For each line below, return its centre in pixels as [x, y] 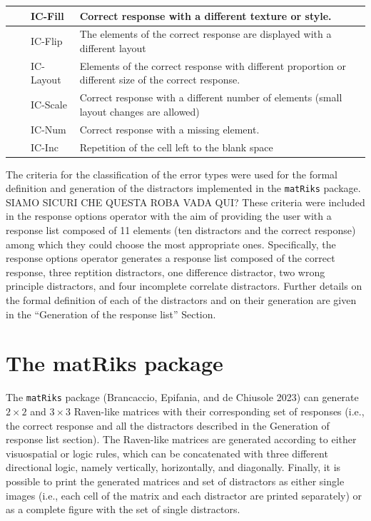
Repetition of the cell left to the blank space [176, 147]
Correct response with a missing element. [169, 129]
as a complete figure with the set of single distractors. [123, 509]
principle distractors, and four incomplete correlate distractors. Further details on [184, 286]
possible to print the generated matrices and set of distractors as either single [175, 481]
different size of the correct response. [160, 80]
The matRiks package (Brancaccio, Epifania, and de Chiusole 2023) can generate [182, 397]
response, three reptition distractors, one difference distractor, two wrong [166, 272]
